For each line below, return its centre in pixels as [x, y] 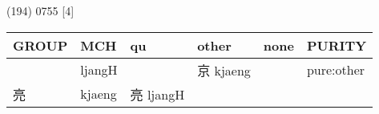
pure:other [336, 70]
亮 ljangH [157, 94]
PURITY [337, 45]
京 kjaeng [224, 70]
